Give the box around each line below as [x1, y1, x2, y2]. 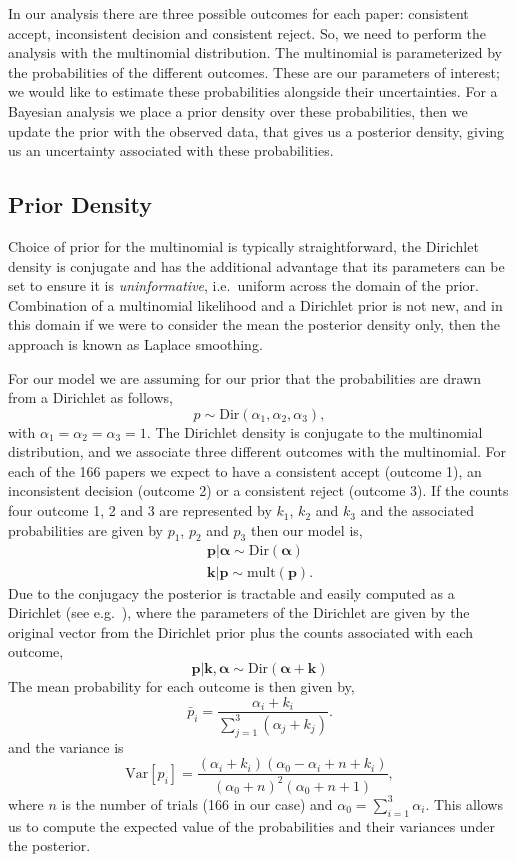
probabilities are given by [8, 519, 163, 540]
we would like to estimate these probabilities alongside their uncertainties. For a [8, 81, 498, 102]
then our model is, [250, 519, 363, 540]
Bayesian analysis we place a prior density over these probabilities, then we [8, 100, 468, 121]
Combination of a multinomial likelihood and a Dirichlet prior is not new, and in [8, 294, 503, 315]
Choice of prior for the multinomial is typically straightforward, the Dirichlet [8, 235, 479, 256]
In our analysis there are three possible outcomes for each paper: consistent [8, 3, 469, 23]
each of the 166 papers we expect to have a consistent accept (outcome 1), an [8, 460, 482, 481]
